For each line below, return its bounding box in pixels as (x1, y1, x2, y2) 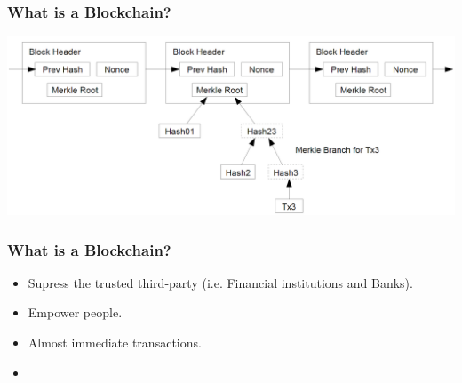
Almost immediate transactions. (28, 333, 202, 352)
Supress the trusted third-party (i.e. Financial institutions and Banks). (28, 273, 413, 291)
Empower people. (28, 303, 123, 322)
